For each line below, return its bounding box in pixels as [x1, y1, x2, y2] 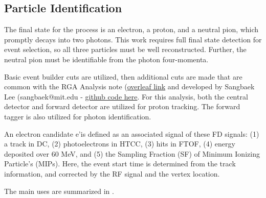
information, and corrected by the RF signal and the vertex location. [4, 168, 220, 179]
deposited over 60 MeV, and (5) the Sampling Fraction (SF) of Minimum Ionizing [4, 148, 260, 159]
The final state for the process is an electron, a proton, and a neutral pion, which [4, 24, 259, 35]
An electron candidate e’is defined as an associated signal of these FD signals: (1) [4, 128, 259, 139]
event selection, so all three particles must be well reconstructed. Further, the [4, 44, 247, 55]
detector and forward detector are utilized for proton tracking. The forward [4, 101, 240, 112]
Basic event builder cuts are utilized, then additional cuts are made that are [4, 71, 242, 82]
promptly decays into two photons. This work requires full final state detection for [4, 34, 262, 44]
